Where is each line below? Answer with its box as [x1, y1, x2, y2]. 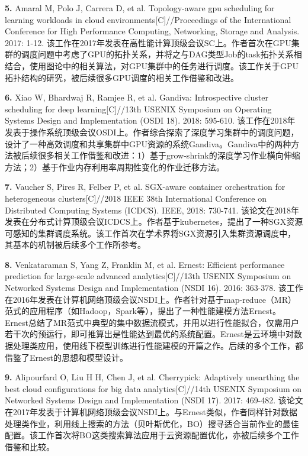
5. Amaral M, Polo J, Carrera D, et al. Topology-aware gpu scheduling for [5, 2, 275, 14]
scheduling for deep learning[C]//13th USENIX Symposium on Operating [5, 102, 272, 115]
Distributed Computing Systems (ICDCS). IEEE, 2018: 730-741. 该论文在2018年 [5, 203, 300, 216]
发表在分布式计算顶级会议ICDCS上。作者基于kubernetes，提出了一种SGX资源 [5, 215, 303, 228]
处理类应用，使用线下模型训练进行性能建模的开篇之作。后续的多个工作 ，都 [12, 339, 303, 352]
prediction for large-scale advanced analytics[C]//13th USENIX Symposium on [5, 270, 291, 282]
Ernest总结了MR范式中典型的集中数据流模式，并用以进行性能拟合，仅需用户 [5, 316, 300, 328]
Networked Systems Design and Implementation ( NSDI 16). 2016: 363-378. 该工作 [5, 282, 303, 294]
